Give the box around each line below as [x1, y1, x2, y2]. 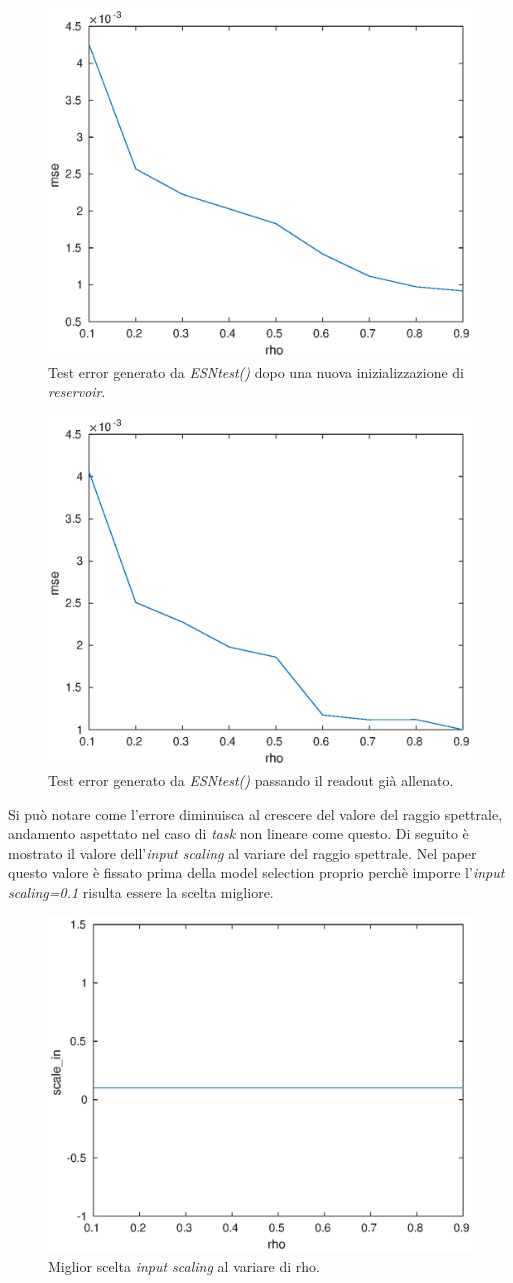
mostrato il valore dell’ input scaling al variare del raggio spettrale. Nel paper [8, 842, 477, 863]
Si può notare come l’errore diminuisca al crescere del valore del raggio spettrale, [8, 803, 503, 824]
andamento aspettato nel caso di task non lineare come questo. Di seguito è [8, 823, 469, 844]
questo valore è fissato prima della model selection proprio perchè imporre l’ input [8, 862, 505, 883]
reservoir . [48, 381, 106, 402]
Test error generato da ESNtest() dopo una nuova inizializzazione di [48, 361, 464, 382]
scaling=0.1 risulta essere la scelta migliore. [8, 881, 274, 902]
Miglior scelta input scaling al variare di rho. [48, 1255, 320, 1276]
